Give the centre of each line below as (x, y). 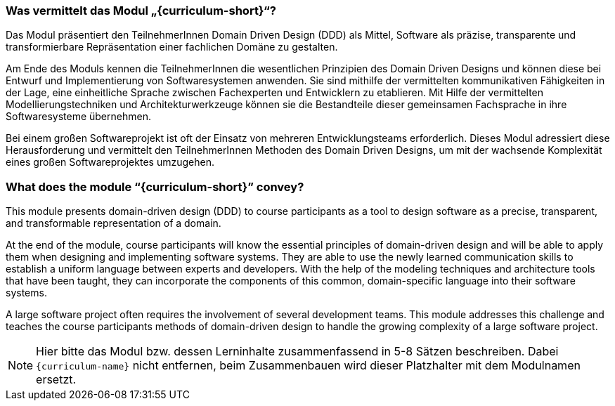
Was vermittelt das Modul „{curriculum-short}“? (141, 11)
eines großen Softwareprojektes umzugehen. (110, 162)
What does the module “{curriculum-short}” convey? (155, 186)
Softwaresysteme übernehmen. (78, 117)
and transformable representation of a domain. (114, 223)
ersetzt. (56, 380)
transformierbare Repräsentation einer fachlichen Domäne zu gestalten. (172, 47)
